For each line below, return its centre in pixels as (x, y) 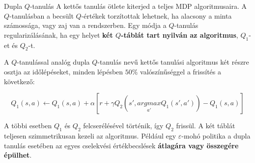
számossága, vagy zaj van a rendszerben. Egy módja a (85, 25)
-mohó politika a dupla (216, 135)
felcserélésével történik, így (123, 126)
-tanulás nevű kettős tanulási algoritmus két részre (173, 62)
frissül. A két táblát (206, 126)
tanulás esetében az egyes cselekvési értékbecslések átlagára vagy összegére (121, 145)
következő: (19, 81)
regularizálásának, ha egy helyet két (58, 35)
